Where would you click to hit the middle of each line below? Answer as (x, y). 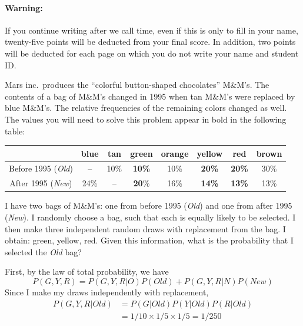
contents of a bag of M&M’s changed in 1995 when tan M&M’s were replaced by (150, 96)
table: (15, 131)
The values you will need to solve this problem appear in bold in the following (146, 119)
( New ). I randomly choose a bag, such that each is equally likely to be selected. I (150, 217)
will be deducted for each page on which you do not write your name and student (152, 53)
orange (175, 153)
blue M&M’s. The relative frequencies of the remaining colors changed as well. (146, 108)
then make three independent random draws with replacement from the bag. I (145, 228)
